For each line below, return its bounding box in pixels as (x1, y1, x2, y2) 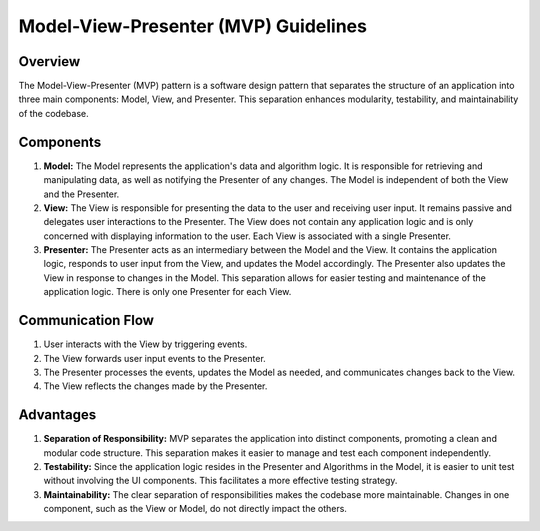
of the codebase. (18, 107, 89, 119)
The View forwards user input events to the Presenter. (43, 352, 267, 364)
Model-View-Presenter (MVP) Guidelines (18, 15, 367, 37)
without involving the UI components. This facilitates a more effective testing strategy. (43, 475, 398, 487)
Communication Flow (18, 312, 155, 329)
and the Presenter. (43, 188, 120, 200)
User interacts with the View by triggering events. (43, 338, 248, 350)
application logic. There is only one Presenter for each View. (43, 286, 292, 298)
